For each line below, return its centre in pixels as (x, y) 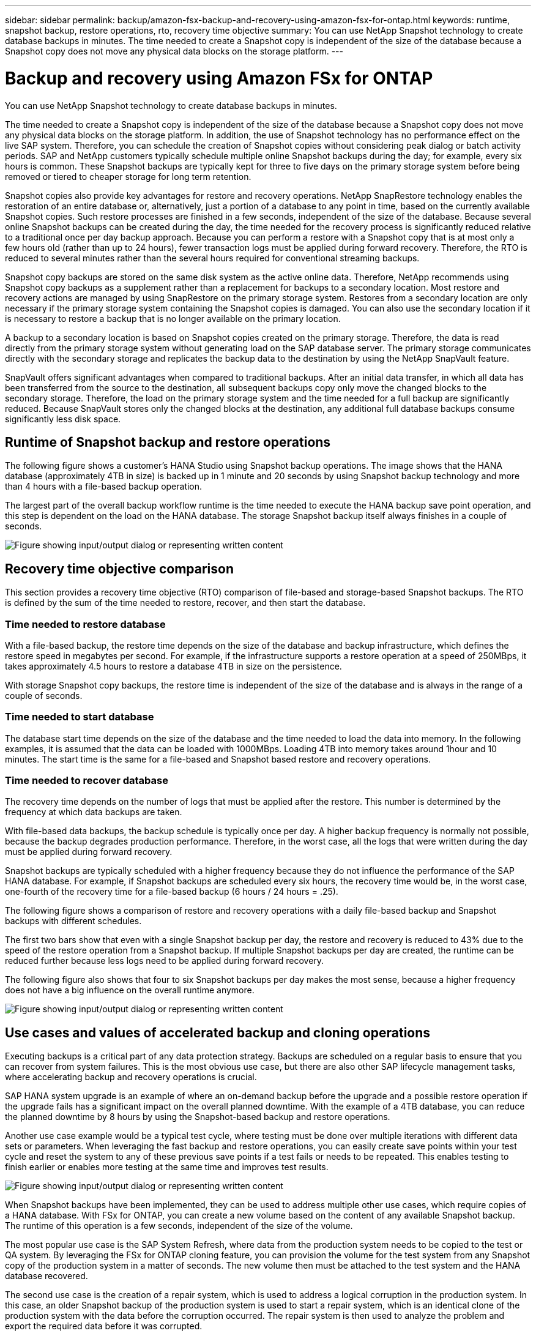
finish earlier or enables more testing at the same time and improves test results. (167, 1167)
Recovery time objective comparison (119, 569)
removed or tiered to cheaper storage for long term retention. (128, 176)
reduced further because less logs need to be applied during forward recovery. (165, 961)
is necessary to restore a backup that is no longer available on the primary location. (173, 318)
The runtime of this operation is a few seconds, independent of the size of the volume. (179, 1226)
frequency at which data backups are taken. (94, 812)
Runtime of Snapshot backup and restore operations (168, 442)
